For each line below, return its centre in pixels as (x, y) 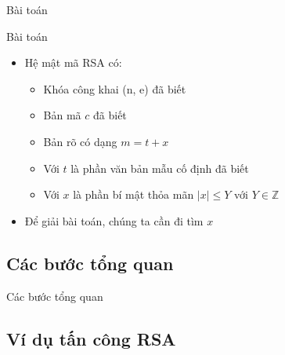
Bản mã (62, 115)
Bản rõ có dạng (80, 141)
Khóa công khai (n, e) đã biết (115, 88)
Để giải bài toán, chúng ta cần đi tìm (114, 220)
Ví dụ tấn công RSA (91, 338)
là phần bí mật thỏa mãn (133, 194)
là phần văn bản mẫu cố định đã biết (160, 168)
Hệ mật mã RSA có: (73, 62)
